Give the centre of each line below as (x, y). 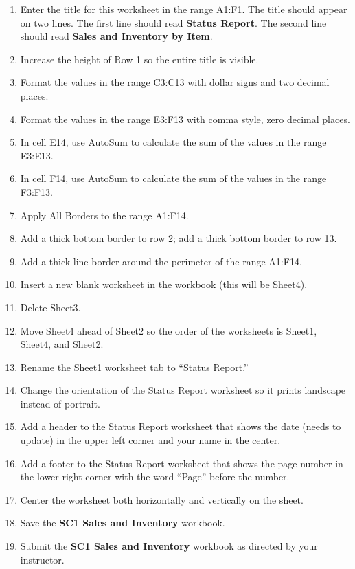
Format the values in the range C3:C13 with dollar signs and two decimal (175, 82)
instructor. (42, 559)
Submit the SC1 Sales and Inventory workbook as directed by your (169, 546)
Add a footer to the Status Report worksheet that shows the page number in (182, 463)
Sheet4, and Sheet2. (62, 344)
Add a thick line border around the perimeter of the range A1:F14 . (161, 261)
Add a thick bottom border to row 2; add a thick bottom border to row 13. (179, 238)
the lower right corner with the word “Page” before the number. (155, 477)
